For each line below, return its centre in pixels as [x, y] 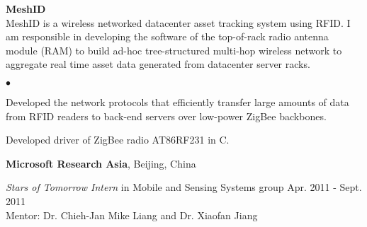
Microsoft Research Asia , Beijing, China [101, 163]
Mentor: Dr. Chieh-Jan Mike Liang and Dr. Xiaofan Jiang [132, 215]
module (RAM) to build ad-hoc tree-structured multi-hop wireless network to [174, 50]
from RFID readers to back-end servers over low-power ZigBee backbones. [166, 116]
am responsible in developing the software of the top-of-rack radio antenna [167, 36]
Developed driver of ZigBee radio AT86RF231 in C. [118, 140]
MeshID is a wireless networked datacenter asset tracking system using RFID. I [178, 22]
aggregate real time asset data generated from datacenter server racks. [158, 64]
